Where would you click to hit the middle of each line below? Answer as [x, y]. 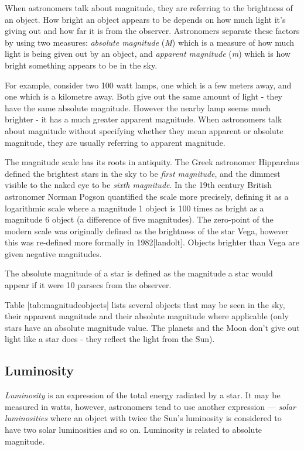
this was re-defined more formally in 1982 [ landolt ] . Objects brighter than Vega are [152, 242]
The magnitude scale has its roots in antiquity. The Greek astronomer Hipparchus [152, 162]
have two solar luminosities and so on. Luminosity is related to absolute [134, 430]
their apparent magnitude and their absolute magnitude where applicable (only [147, 316]
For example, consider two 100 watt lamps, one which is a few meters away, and [148, 85]
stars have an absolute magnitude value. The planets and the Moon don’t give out [152, 327]
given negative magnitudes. [53, 253]
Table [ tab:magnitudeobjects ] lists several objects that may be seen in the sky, [145, 304]
